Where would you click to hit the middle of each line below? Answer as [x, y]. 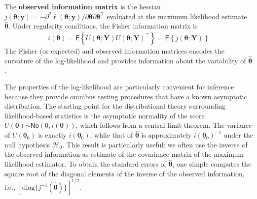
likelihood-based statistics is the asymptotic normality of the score [105, 115]
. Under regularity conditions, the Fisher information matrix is [103, 26]
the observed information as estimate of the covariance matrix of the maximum [124, 154]
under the [238, 135]
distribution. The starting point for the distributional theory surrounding [115, 106]
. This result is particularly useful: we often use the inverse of [155, 144]
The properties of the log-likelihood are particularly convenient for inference [119, 87]
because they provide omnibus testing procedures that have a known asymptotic [126, 96]
